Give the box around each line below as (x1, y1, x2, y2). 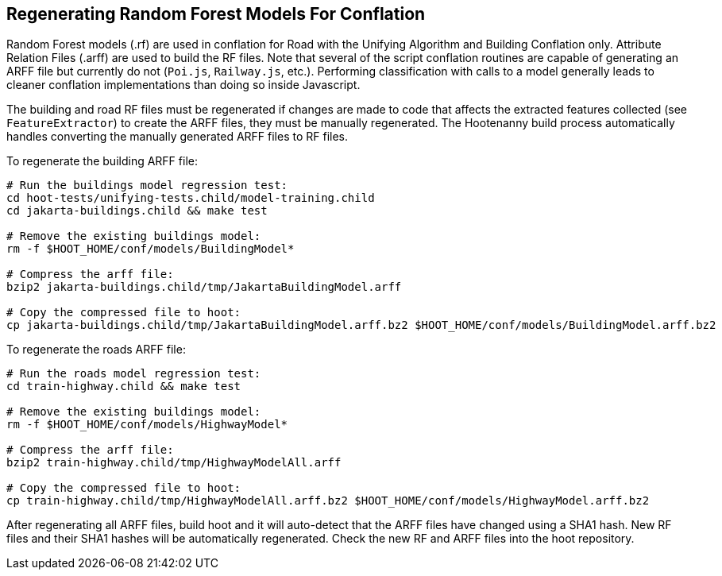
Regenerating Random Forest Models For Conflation (6, 4, 426, 24)
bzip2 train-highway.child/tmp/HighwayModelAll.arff (6, 456, 342, 470)
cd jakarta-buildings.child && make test (6, 204, 268, 218)
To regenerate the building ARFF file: (6, 154, 198, 168)
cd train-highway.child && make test (6, 380, 241, 393)
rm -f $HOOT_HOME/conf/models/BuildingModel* (6, 242, 295, 256)
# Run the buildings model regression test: (6, 179, 288, 192)
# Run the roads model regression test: (6, 367, 261, 381)
